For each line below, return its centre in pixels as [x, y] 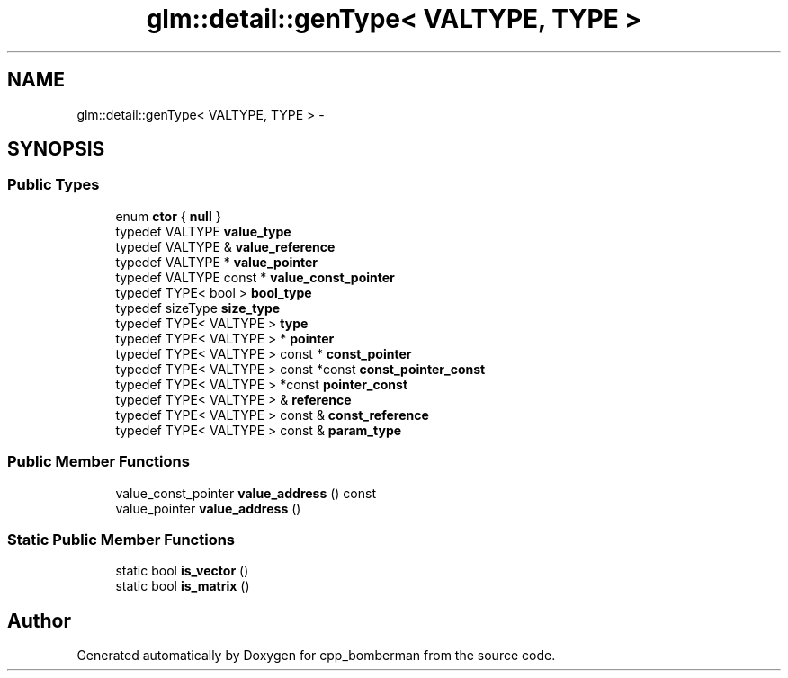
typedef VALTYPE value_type [203, 231]
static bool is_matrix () [183, 586]
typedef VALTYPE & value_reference [225, 246]
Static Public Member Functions [121, 539]
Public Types [54, 185]
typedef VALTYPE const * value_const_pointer [255, 277]
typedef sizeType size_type [198, 308]
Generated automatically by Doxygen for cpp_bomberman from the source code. [316, 656]
